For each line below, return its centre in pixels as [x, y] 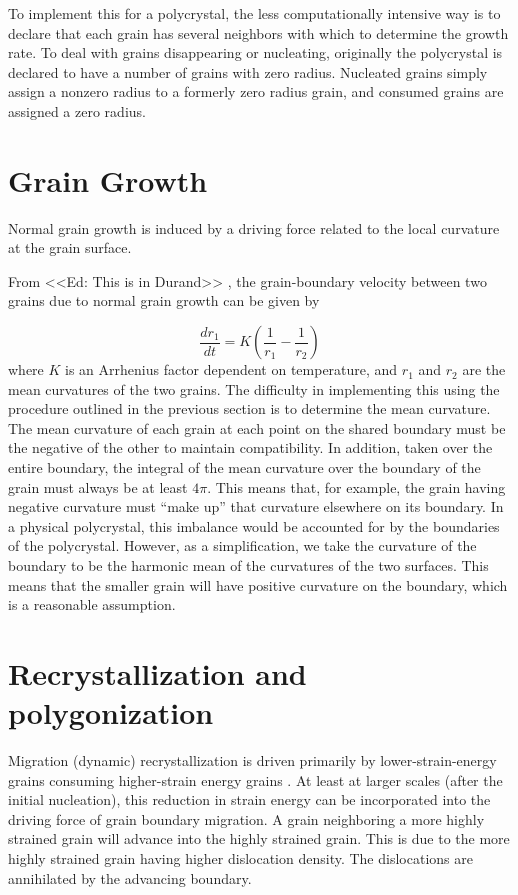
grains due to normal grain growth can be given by [164, 300]
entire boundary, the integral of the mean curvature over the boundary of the [244, 467]
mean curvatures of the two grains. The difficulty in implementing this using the [254, 388]
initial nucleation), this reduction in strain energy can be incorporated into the [249, 799]
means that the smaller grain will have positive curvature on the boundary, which [258, 584]
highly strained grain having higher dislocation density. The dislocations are [240, 858]
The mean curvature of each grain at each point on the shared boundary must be [257, 427]
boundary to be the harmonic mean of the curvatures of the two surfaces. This [248, 565]
